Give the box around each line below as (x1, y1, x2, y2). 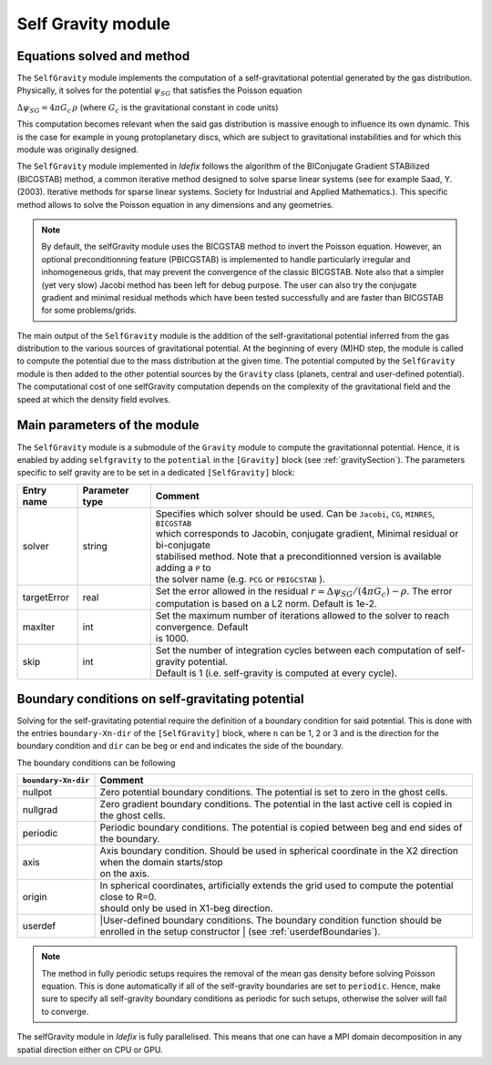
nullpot (22, 786, 53, 799)
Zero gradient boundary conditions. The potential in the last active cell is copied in (99, 798, 453, 811)
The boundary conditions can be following (16, 757, 176, 768)
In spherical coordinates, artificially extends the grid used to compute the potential (99, 879, 454, 892)
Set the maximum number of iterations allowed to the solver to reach (155, 609, 450, 622)
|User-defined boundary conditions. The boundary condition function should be (99, 914, 442, 927)
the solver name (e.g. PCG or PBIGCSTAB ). (155, 572, 325, 585)
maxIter (22, 620, 56, 633)
